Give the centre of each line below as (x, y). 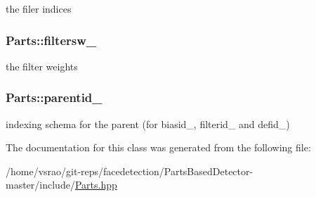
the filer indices (39, 8)
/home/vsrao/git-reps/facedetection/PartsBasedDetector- (130, 171)
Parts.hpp (96, 185)
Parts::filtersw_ (51, 40)
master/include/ (40, 185)
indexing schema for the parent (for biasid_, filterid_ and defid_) (148, 123)
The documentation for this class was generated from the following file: (158, 147)
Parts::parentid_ (54, 97)
